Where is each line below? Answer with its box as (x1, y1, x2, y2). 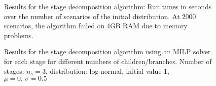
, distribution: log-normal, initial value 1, (45, 65, 169, 76)
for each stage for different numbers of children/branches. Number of (4, 56, 212, 66)
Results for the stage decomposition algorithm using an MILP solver (4, 46, 211, 57)
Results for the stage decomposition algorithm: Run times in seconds (4, 1, 212, 11)
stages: (4, 65, 24, 76)
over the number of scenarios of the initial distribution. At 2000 (4, 11, 196, 21)
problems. (4, 30, 34, 40)
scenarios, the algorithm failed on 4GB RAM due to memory (4, 21, 188, 31)
